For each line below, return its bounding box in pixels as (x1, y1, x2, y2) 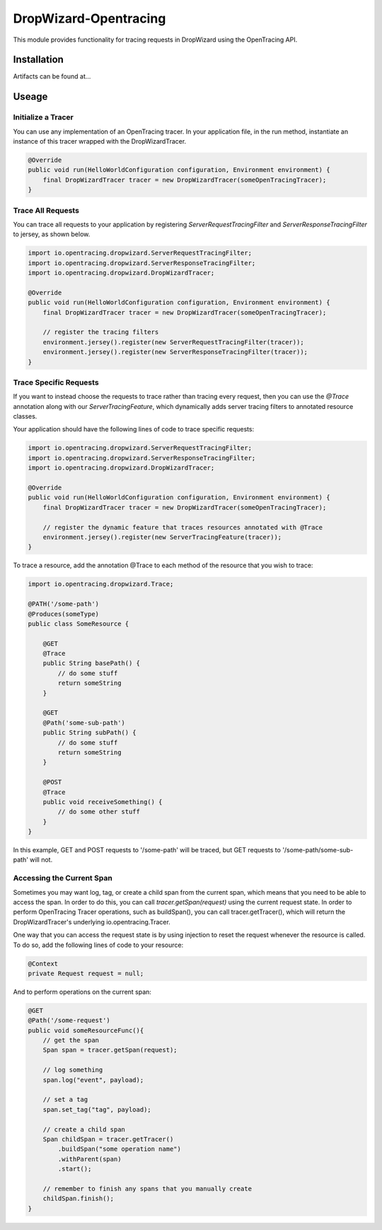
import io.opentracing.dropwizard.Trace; (28, 580, 174, 588)
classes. (13, 412, 37, 421)
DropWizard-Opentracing (13, 11, 166, 26)
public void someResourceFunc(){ (28, 1026, 144, 1034)
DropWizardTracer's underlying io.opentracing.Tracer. (13, 917, 171, 926)
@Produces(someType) (28, 610, 99, 618)
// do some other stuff (57, 808, 141, 816)
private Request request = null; (28, 969, 144, 977)
